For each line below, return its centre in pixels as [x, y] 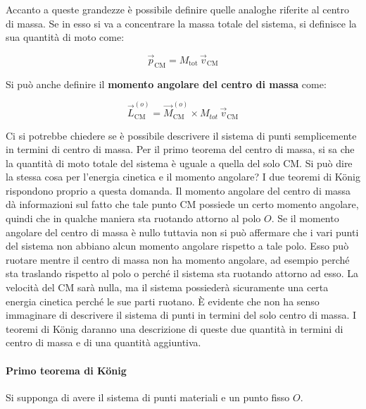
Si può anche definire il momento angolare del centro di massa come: [166, 84]
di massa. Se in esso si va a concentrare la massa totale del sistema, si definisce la [181, 23]
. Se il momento [305, 218]
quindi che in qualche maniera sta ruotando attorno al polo [133, 218]
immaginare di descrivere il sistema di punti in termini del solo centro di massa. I [181, 315]
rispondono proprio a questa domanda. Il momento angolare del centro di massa [178, 190]
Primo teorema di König [66, 370]
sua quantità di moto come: [65, 37]
